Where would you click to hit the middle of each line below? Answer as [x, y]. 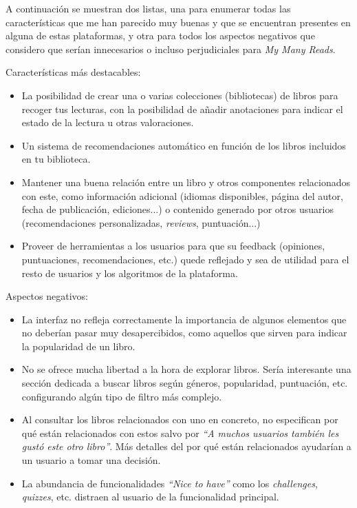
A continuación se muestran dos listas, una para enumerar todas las [148, 8]
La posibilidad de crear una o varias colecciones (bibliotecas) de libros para [180, 95]
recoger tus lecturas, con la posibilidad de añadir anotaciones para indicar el [182, 109]
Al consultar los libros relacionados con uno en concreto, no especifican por [180, 419]
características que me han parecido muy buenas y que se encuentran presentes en [178, 22]
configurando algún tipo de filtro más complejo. [122, 396]
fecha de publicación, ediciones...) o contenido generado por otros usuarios [177, 209]
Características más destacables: [73, 72]
